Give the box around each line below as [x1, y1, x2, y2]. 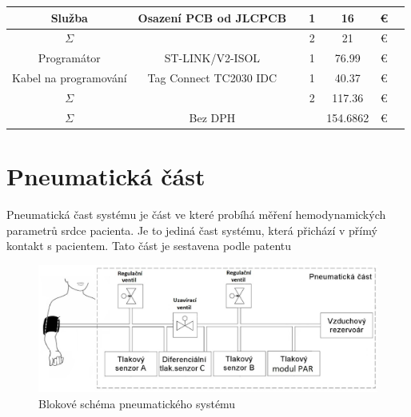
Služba [50, 9, 88, 26]
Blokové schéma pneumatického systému [38, 395, 236, 411]
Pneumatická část [6, 160, 205, 192]
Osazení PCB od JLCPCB [138, 9, 287, 26]
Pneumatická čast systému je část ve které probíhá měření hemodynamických [6, 205, 386, 222]
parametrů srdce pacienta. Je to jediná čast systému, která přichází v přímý [6, 221, 377, 238]
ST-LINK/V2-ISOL [164, 50, 261, 66]
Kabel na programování [12, 69, 127, 86]
